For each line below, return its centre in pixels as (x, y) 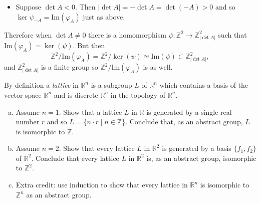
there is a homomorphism (127, 34)
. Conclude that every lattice (75, 158)
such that (232, 34)
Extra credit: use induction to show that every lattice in (102, 185)
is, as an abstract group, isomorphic (201, 158)
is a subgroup (111, 85)
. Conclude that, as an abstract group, (184, 122)
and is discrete (76, 94)
